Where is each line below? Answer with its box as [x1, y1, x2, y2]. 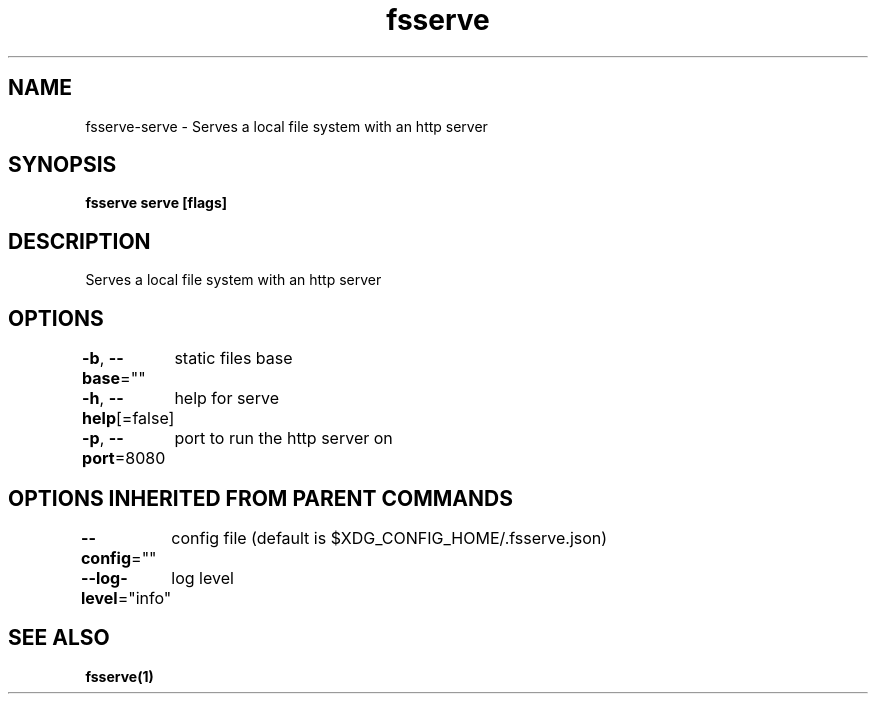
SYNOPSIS [8, 152, 117, 178]
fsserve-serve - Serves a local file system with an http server [85, 117, 488, 135]
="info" [117, 587, 172, 608]
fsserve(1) [85, 667, 154, 685]
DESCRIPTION [8, 228, 151, 254]
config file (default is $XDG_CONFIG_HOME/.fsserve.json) [171, 527, 608, 548]
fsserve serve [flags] [85, 194, 228, 212]
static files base [174, 348, 293, 369]
